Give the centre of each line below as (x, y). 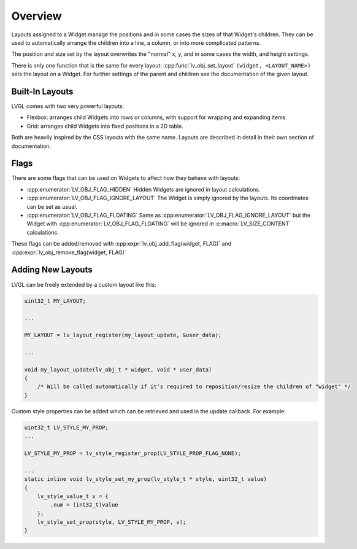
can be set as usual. (52, 206)
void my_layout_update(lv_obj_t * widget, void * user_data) (118, 369)
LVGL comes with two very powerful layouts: (68, 106)
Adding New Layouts (52, 270)
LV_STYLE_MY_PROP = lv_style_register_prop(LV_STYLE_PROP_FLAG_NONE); (133, 453)
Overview (36, 16)
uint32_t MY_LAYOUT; (55, 301)
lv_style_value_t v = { (73, 496)
